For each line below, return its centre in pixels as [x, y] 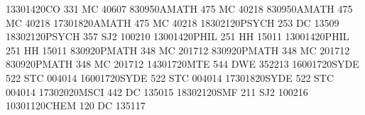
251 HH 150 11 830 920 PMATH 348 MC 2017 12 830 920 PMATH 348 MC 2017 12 [178, 50]
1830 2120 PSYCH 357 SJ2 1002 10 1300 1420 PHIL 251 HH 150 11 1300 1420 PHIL [178, 36]
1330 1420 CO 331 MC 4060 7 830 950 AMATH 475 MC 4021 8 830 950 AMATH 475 [179, 8]
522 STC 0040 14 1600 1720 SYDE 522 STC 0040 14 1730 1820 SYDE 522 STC [170, 77]
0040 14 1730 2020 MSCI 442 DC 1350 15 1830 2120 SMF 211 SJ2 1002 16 [157, 91]
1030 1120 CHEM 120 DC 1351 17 [76, 105]
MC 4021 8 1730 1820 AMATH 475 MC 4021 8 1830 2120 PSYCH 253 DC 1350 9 [173, 22]
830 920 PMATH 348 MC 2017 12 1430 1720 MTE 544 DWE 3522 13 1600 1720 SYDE [182, 64]
